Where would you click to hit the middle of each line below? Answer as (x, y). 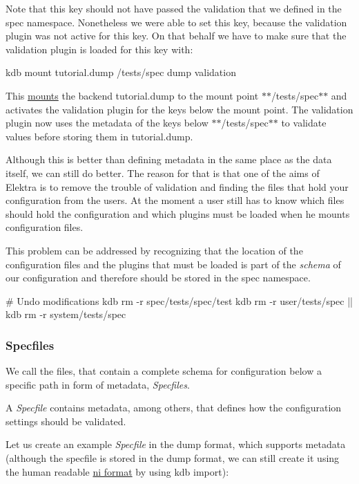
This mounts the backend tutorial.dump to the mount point (132, 95)
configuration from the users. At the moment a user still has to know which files (175, 200)
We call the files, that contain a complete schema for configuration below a (164, 371)
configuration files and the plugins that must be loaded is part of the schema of (173, 264)
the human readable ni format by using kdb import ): (117, 471)
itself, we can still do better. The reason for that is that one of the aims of (163, 173)
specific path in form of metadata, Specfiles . (98, 384)
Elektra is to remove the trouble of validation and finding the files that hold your (177, 186)
